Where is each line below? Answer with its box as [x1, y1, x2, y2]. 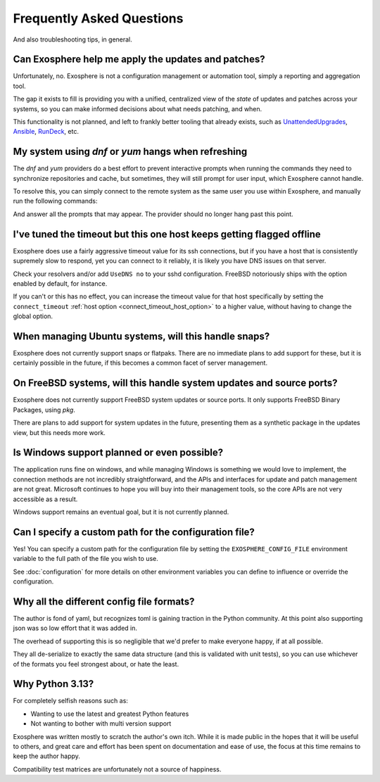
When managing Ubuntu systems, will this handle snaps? [13, 330, 270, 342]
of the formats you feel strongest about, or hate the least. [13, 660, 179, 668]
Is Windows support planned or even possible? [13, 447, 224, 459]
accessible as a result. [13, 495, 78, 503]
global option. [13, 312, 53, 320]
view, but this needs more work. [13, 428, 106, 436]
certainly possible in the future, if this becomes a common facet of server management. [13, 359, 267, 367]
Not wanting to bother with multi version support [30, 719, 172, 728]
